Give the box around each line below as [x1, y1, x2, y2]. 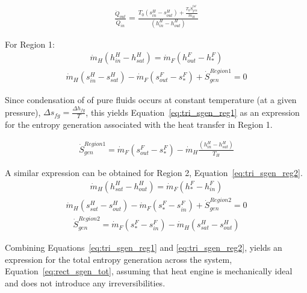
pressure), [5, 106, 41, 118]
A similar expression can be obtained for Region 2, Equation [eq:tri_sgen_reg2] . [5, 166, 303, 178]
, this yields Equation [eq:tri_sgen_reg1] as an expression [85, 106, 300, 118]
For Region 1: [5, 37, 55, 50]
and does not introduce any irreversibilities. [5, 276, 166, 289]
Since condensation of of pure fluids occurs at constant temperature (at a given [5, 93, 297, 106]
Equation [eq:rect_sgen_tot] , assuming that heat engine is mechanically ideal [5, 265, 293, 277]
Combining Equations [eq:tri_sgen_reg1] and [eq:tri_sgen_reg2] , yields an [5, 241, 282, 254]
